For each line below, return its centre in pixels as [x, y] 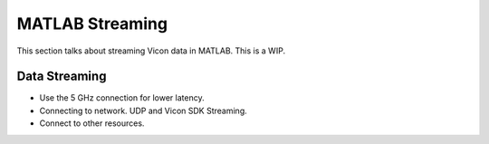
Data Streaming [62, 77]
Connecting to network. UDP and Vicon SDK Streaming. [144, 110]
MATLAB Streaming [92, 24]
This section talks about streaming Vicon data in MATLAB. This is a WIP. [151, 51]
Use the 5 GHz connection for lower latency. [122, 98]
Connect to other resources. [92, 123]
